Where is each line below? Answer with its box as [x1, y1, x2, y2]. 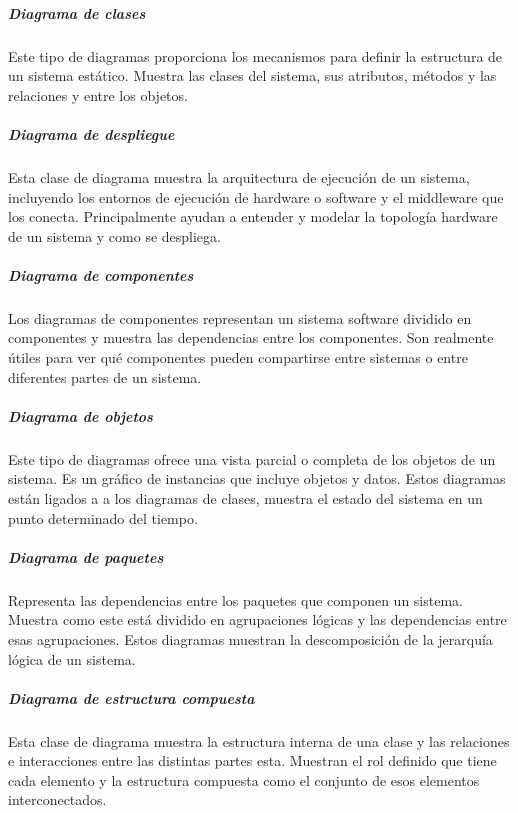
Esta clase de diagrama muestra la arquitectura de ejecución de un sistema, [8, 166, 470, 187]
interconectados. [8, 789, 107, 810]
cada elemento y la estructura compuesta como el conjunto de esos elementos [8, 769, 480, 790]
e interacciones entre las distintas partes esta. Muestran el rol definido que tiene [8, 750, 497, 771]
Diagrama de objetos [8, 405, 153, 426]
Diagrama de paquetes [8, 546, 164, 567]
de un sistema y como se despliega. [8, 225, 221, 246]
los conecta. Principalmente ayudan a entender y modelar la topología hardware [8, 206, 498, 227]
